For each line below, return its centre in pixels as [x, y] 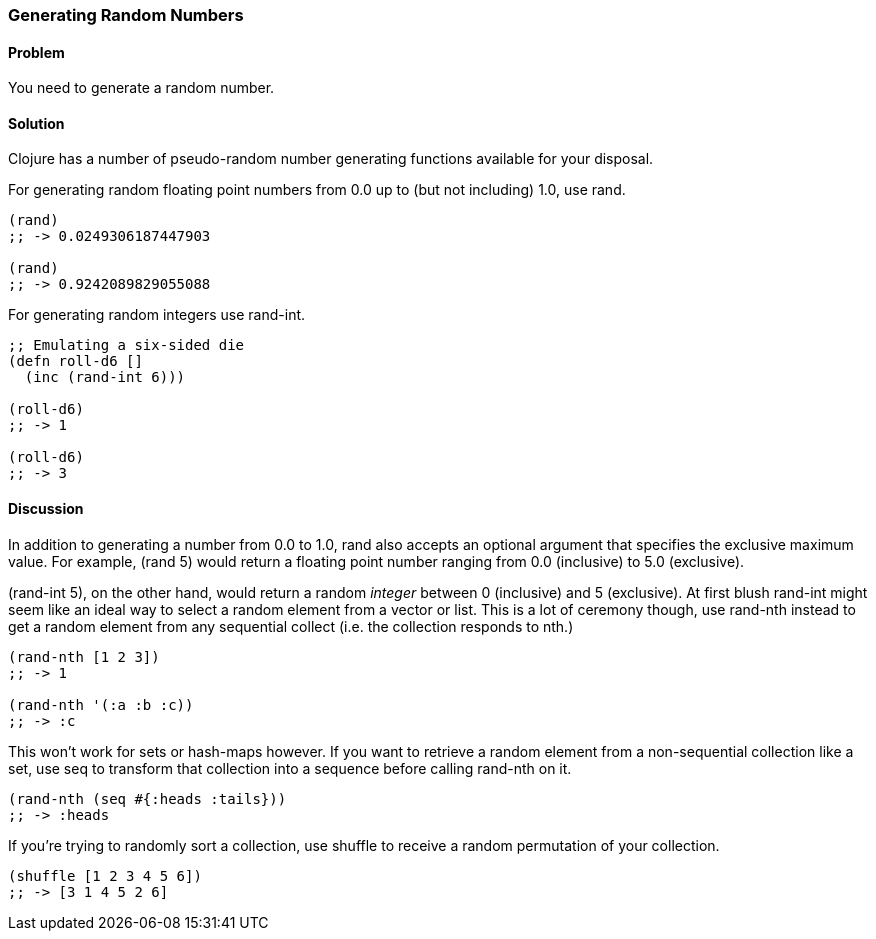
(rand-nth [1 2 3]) [84, 656]
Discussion [46, 509]
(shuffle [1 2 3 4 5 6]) [105, 875]
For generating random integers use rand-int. [157, 315]
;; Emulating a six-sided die [126, 345]
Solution [36, 123]
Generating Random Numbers [126, 15]
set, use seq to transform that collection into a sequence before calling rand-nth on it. [290, 768]
